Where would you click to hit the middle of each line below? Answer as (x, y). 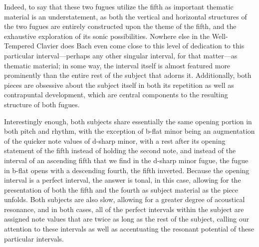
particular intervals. (34, 238)
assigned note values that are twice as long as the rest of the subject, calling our (127, 219)
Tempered (19, 46)
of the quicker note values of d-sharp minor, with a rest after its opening (115, 140)
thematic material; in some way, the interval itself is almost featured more (117, 65)
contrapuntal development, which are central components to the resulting (116, 95)
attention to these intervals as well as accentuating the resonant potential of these (129, 229)
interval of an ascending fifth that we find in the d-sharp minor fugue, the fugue (126, 160)
